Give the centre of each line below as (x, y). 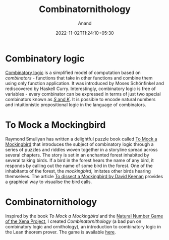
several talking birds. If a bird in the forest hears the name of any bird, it (79, 160)
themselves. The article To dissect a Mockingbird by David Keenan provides (84, 176)
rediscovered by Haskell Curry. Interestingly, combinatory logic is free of (80, 89)
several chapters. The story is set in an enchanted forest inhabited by (77, 155)
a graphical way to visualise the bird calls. (49, 182)
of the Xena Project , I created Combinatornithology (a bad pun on (73, 221)
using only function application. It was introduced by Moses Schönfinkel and (85, 83)
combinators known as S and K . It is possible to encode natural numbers (80, 99)
